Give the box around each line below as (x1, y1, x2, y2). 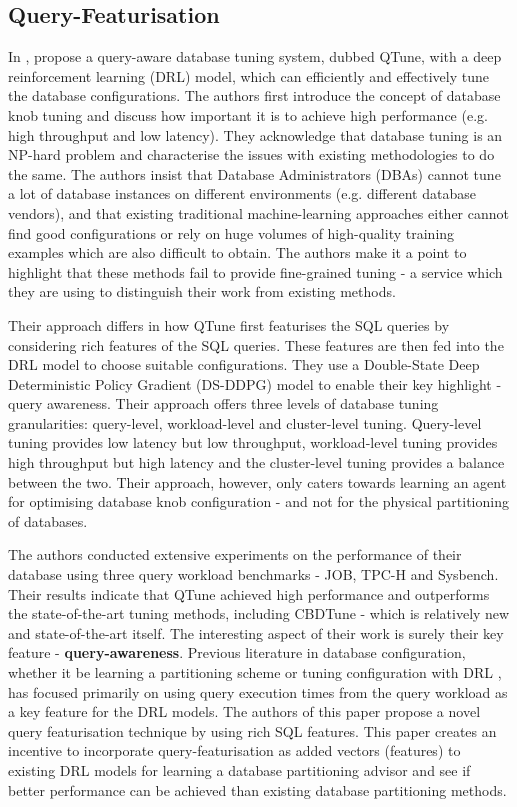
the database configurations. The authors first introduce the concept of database (8, 85, 501, 106)
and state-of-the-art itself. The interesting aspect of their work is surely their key (8, 622, 504, 643)
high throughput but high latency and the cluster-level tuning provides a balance (8, 452, 505, 473)
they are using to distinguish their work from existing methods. (8, 281, 396, 302)
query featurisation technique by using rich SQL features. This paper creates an (8, 720, 497, 741)
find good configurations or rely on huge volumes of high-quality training (8, 222, 455, 243)
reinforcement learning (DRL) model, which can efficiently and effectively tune (8, 65, 489, 86)
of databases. (8, 510, 88, 531)
